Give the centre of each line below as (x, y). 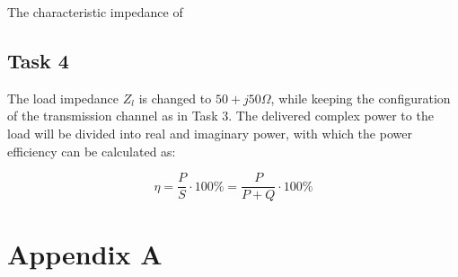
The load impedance (63, 98)
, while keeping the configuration (361, 98)
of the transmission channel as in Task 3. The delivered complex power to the (220, 116)
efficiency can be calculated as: (92, 151)
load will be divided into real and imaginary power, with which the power (210, 133)
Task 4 (38, 60)
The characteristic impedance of (95, 12)
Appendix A (85, 254)
